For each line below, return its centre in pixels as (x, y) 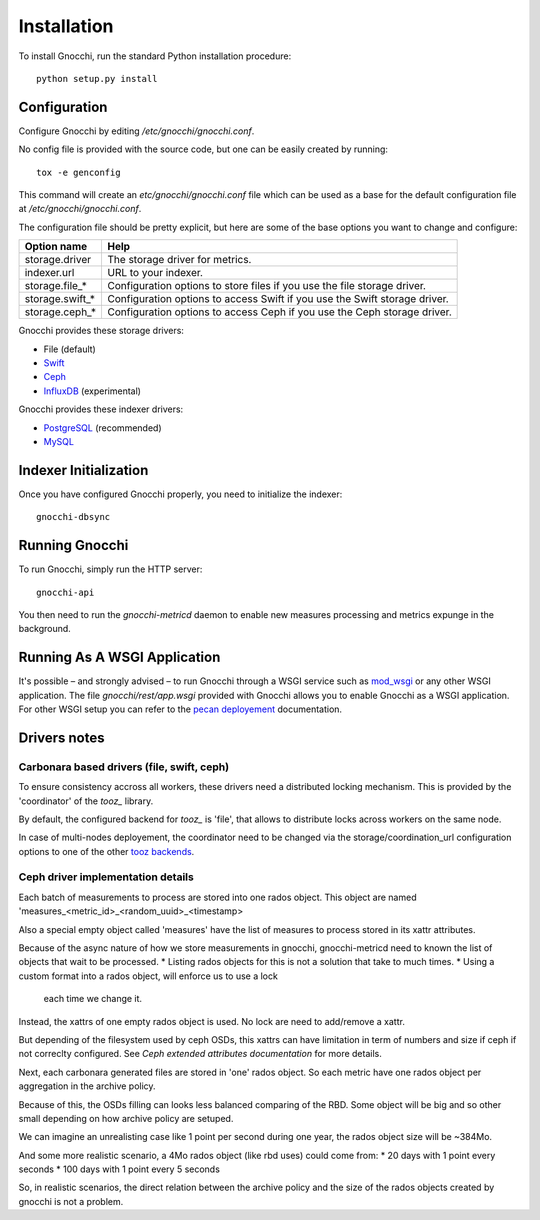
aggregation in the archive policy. (87, 1086)
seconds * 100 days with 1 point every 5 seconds (119, 1169)
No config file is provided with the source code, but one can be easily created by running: (203, 149)
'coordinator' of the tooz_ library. (86, 801)
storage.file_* (55, 286)
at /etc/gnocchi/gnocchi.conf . (80, 209)
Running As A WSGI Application (119, 657)
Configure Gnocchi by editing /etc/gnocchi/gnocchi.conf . (136, 131)
